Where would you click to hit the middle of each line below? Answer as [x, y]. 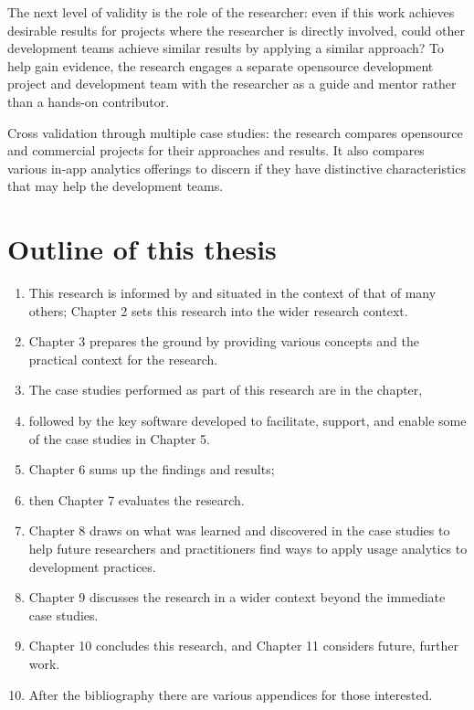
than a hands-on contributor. [89, 101]
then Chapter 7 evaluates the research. [137, 499]
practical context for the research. [123, 359]
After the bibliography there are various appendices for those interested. [231, 694]
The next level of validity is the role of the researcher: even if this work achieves [231, 12]
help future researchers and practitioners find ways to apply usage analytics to [248, 548]
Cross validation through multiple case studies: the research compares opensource [235, 132]
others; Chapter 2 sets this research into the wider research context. [218, 310]
